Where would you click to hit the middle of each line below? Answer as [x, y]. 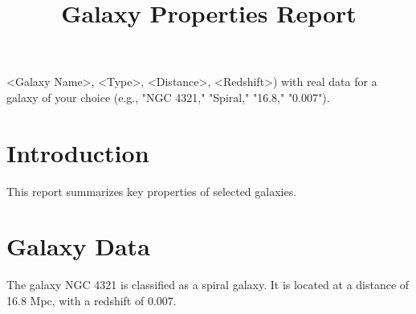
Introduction [78, 152]
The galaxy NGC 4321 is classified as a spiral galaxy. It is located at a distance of [208, 285]
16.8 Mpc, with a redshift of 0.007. [92, 300]
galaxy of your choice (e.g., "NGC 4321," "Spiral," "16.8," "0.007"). [168, 97]
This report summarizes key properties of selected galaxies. [152, 191]
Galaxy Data [78, 246]
